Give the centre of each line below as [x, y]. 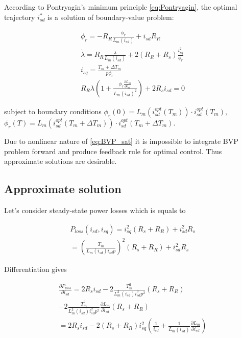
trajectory [20, 17]
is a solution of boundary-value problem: [111, 17]
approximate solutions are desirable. [60, 161]
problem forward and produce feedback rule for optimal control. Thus [113, 151]
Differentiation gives [35, 269]
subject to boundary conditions [53, 111]
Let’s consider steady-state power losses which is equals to [95, 210]
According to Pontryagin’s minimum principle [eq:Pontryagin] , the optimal [121, 7]
